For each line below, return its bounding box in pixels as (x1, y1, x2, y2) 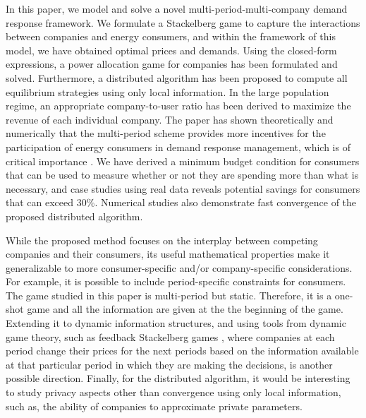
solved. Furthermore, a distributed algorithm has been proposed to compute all (6, 70, 348, 85)
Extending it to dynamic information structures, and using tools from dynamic (6, 316, 346, 330)
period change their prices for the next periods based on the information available (6, 343, 359, 358)
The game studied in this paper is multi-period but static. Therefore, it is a (6, 287, 332, 302)
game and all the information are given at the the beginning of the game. (27, 301, 343, 316)
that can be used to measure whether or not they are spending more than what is (6, 167, 359, 182)
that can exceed (6, 195, 74, 210)
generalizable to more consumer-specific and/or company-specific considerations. (6, 260, 353, 275)
